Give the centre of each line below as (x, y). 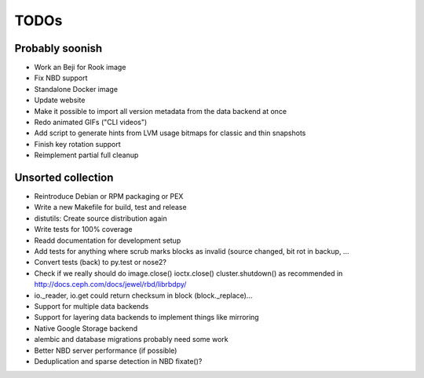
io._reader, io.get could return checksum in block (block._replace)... (143, 295)
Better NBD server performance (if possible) (106, 350)
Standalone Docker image (76, 89)
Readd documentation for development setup (108, 240)
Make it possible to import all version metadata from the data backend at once (161, 111)
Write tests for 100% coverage (83, 229)
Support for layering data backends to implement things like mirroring (146, 317)
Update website (60, 100)
